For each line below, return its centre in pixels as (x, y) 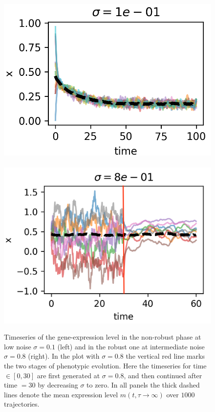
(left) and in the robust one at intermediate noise (131, 346)
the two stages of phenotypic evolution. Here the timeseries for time (105, 365)
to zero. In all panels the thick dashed (143, 385)
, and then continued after (163, 375)
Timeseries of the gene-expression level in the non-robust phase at (103, 337)
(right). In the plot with (64, 356)
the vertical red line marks (165, 356)
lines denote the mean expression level (61, 394)
